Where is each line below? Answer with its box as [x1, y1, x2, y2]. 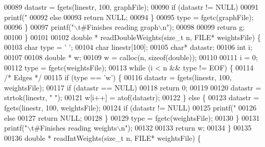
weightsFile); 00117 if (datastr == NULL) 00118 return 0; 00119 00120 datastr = [4, 82, 261, 93]
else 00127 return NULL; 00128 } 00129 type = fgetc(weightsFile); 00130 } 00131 [4, 112, 260, 123]
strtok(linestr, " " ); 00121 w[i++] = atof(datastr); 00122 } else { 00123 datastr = [4, 92, 259, 103]
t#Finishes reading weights [31, 122, 117, 133]
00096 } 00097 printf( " [4, 22, 74, 32]
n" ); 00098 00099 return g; [162, 22, 245, 32]
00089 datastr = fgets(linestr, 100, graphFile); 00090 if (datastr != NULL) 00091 [4, 2, 259, 12]
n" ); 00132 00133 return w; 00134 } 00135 [121, 122, 252, 133]
